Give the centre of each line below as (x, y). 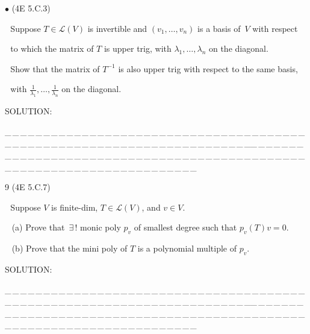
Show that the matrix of (55, 68)
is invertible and (117, 28)
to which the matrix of (52, 48)
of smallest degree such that (185, 227)
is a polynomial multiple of (187, 248)
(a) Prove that (38, 227)
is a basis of (219, 28)
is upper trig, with (138, 48)
